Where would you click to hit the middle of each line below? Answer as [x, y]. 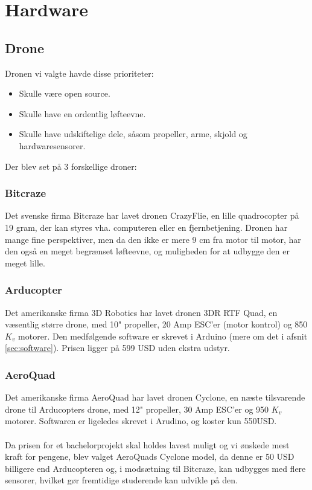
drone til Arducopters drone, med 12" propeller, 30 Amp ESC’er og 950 [137, 409]
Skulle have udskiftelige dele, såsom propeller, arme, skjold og [133, 134]
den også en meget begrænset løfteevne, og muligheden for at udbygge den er [147, 251]
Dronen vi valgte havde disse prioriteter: [79, 73]
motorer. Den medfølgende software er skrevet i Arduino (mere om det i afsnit [163, 336]
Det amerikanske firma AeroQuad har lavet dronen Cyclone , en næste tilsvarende [155, 397]
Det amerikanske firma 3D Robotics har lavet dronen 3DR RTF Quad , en [141, 312]
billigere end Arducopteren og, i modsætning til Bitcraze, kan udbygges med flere [155, 468]
